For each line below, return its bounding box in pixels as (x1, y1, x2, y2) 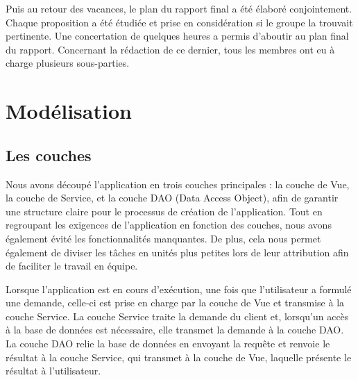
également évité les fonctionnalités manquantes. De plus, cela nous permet (6, 231, 321, 245)
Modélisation (6, 97, 132, 125)
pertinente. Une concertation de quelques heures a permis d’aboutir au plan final (6, 28, 349, 43)
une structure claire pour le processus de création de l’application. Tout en (6, 204, 323, 218)
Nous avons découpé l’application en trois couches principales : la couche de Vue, (6, 176, 350, 191)
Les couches (6, 144, 92, 165)
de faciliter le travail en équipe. (6, 258, 138, 273)
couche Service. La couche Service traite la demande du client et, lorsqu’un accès (6, 308, 349, 323)
